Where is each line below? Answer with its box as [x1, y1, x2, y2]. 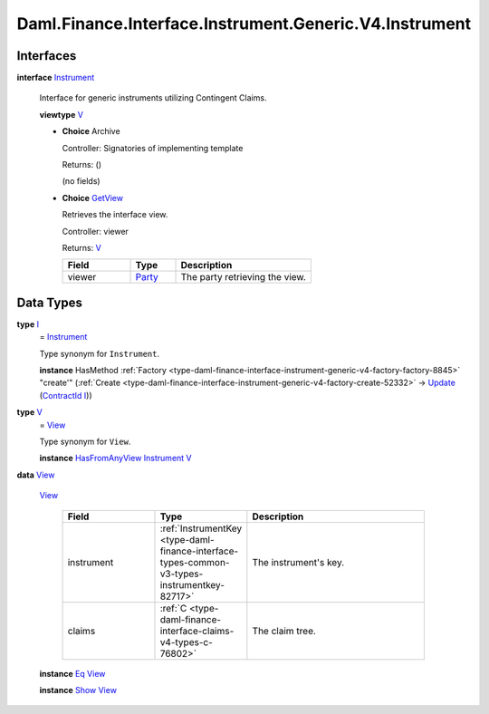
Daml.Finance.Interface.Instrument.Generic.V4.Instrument [16, 14, 472, 34]
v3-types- [159, 567, 204, 580]
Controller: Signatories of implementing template [62, 142, 244, 153]
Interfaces [16, 48, 77, 63]
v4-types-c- [159, 635, 213, 648]
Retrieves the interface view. [62, 209, 168, 220]
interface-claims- [159, 624, 235, 637]
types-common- [159, 555, 230, 568]
